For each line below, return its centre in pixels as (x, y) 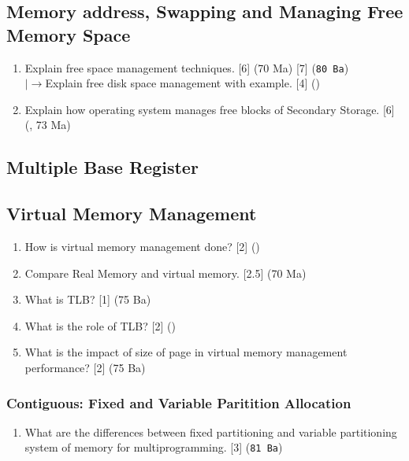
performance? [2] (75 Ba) (85, 367)
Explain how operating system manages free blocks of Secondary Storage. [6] (210, 109)
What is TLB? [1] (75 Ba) (88, 299)
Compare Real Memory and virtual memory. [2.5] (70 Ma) (165, 273)
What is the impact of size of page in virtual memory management (186, 352)
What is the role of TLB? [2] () (100, 325)
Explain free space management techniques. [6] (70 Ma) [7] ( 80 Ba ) (187, 67)
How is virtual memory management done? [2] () (142, 247)
